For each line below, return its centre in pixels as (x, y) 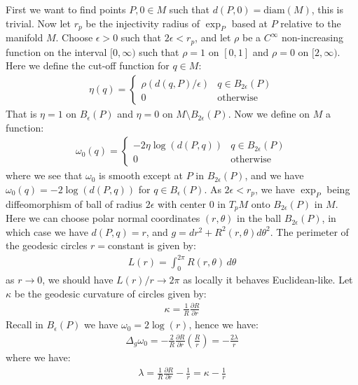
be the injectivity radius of (143, 23)
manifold (25, 37)
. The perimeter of (309, 231)
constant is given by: (152, 245)
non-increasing (313, 37)
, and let (213, 37)
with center (182, 203)
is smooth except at (141, 175)
